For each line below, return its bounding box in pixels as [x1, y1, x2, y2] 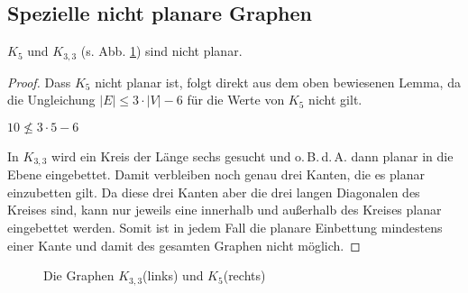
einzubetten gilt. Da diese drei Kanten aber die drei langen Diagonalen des [7, 182, 420, 201]
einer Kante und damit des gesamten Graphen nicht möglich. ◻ [7, 235, 361, 254]
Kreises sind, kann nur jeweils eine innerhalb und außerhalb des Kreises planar [7, 200, 442, 219]
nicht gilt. [308, 90, 362, 109]
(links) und [142, 266, 204, 285]
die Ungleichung [7, 90, 96, 109]
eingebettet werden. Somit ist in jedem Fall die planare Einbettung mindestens [7, 218, 443, 237]
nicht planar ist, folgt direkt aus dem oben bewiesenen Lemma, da [95, 72, 461, 91]
